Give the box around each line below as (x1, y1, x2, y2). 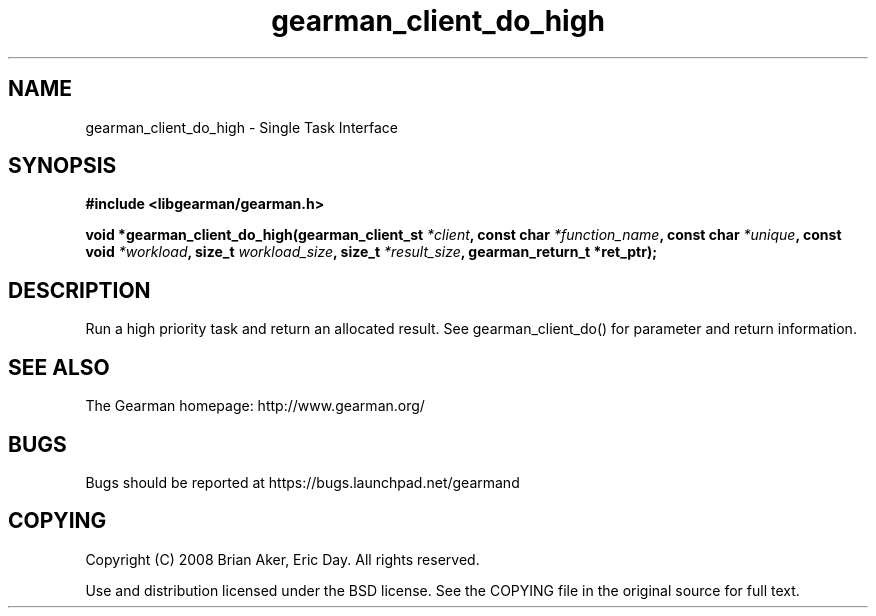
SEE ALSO (8, 354, 110, 380)
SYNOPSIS (8, 153, 117, 179)
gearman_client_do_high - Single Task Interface (85, 118, 398, 136)
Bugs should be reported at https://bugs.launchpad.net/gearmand (85, 473, 520, 491)
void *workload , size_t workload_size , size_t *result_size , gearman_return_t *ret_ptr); (85, 243, 658, 261)
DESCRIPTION (8, 277, 151, 303)
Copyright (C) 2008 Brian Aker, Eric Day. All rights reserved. (85, 550, 480, 568)
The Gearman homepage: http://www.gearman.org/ (85, 397, 425, 415)
